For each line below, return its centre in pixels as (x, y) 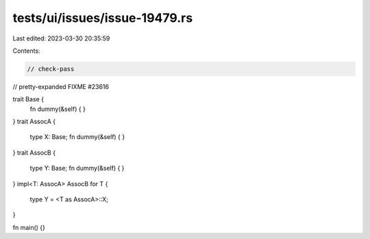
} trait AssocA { (34, 122)
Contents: (26, 51)
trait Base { (28, 99)
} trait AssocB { (34, 152)
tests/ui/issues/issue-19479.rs (103, 18)
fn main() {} (29, 227)
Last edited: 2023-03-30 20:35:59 (61, 38)
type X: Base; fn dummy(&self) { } (77, 137)
